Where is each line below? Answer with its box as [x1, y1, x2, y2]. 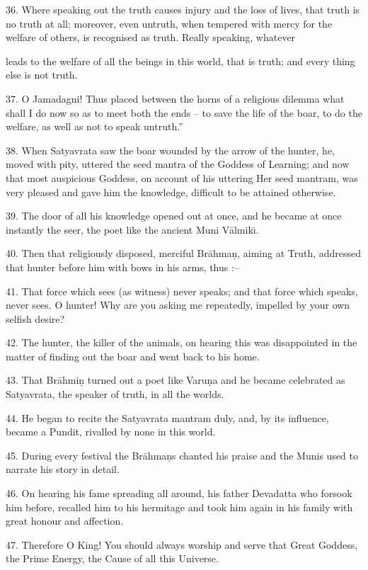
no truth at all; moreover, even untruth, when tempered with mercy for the [6, 16, 333, 30]
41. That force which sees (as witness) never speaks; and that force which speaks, [6, 283, 358, 298]
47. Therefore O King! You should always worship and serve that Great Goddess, [6, 537, 358, 552]
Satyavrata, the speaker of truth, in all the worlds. [6, 387, 224, 401]
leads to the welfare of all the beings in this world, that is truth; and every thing [6, 53, 355, 68]
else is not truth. [6, 67, 78, 82]
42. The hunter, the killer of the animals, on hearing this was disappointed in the [6, 335, 357, 350]
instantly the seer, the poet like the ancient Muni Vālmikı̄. [6, 222, 259, 236]
